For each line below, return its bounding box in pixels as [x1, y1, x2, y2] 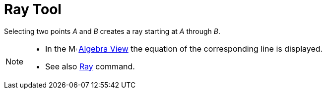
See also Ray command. [45, 61, 135, 71]
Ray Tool [4, 1, 62, 18]
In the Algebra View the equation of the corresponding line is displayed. [45, 43, 323, 54]
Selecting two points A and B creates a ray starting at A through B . [4, 27, 220, 35]
